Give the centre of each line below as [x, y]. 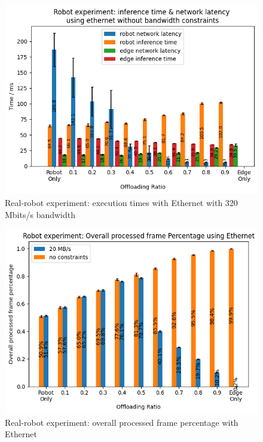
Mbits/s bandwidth [40, 214]
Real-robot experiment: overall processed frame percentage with [122, 422]
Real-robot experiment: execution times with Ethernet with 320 [121, 202]
